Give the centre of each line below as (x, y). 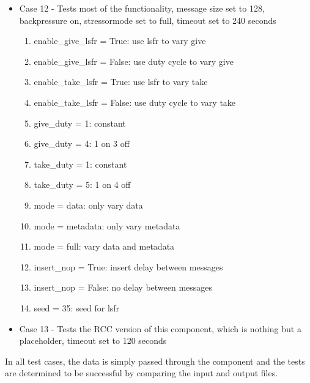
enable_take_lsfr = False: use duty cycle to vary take (135, 102)
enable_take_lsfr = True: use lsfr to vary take (121, 82)
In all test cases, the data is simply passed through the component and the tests (155, 361)
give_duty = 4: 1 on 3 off (82, 143)
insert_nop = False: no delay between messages (123, 287)
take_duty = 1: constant (80, 164)
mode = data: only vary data (88, 205)
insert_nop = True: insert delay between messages (128, 266)
